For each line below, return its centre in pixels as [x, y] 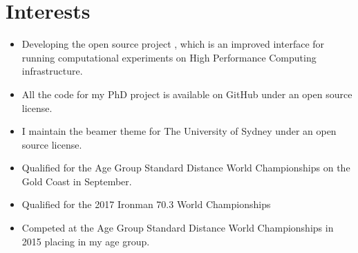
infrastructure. [52, 71]
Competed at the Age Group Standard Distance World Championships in [178, 228]
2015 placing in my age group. [86, 241]
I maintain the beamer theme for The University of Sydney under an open [179, 131]
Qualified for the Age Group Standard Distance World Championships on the [186, 168]
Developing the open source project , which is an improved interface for [173, 44]
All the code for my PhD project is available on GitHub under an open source [187, 94]
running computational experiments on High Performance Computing [169, 57]
